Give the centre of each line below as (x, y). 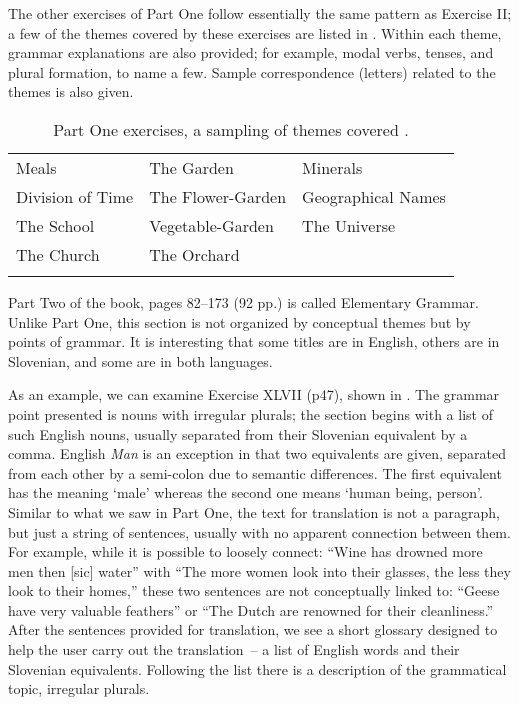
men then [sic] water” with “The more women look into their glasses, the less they (259, 570)
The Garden (191, 167)
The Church (58, 254)
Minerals (332, 167)
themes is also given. (71, 91)
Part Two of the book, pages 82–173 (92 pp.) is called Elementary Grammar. (243, 301)
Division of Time (75, 196)
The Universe (349, 225)
